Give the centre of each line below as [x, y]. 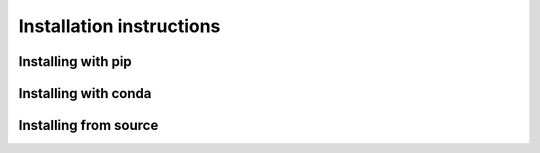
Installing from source [88, 125]
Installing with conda [85, 93]
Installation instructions [119, 26]
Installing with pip [75, 61]
